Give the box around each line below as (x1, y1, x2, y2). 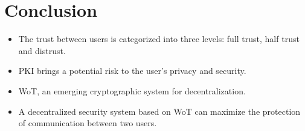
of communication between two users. (18, 117, 157, 129)
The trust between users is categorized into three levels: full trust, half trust (18, 32, 300, 45)
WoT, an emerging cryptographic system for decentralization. (18, 84, 246, 97)
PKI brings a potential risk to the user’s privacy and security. (18, 64, 246, 77)
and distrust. (18, 44, 66, 56)
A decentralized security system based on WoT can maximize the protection (18, 105, 301, 117)
